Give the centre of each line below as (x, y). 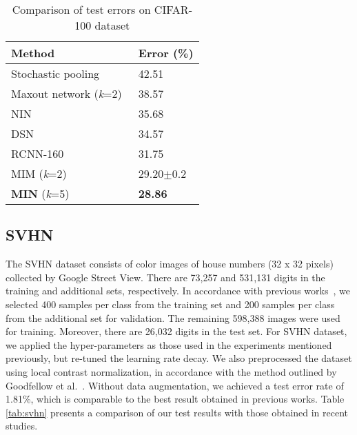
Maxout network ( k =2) (67, 93)
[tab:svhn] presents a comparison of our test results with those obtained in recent (177, 412)
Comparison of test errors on (81, 9)
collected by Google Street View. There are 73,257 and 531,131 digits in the (165, 277)
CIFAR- (173, 9)
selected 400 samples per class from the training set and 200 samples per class (170, 304)
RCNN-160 (38, 153)
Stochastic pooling (55, 73)
